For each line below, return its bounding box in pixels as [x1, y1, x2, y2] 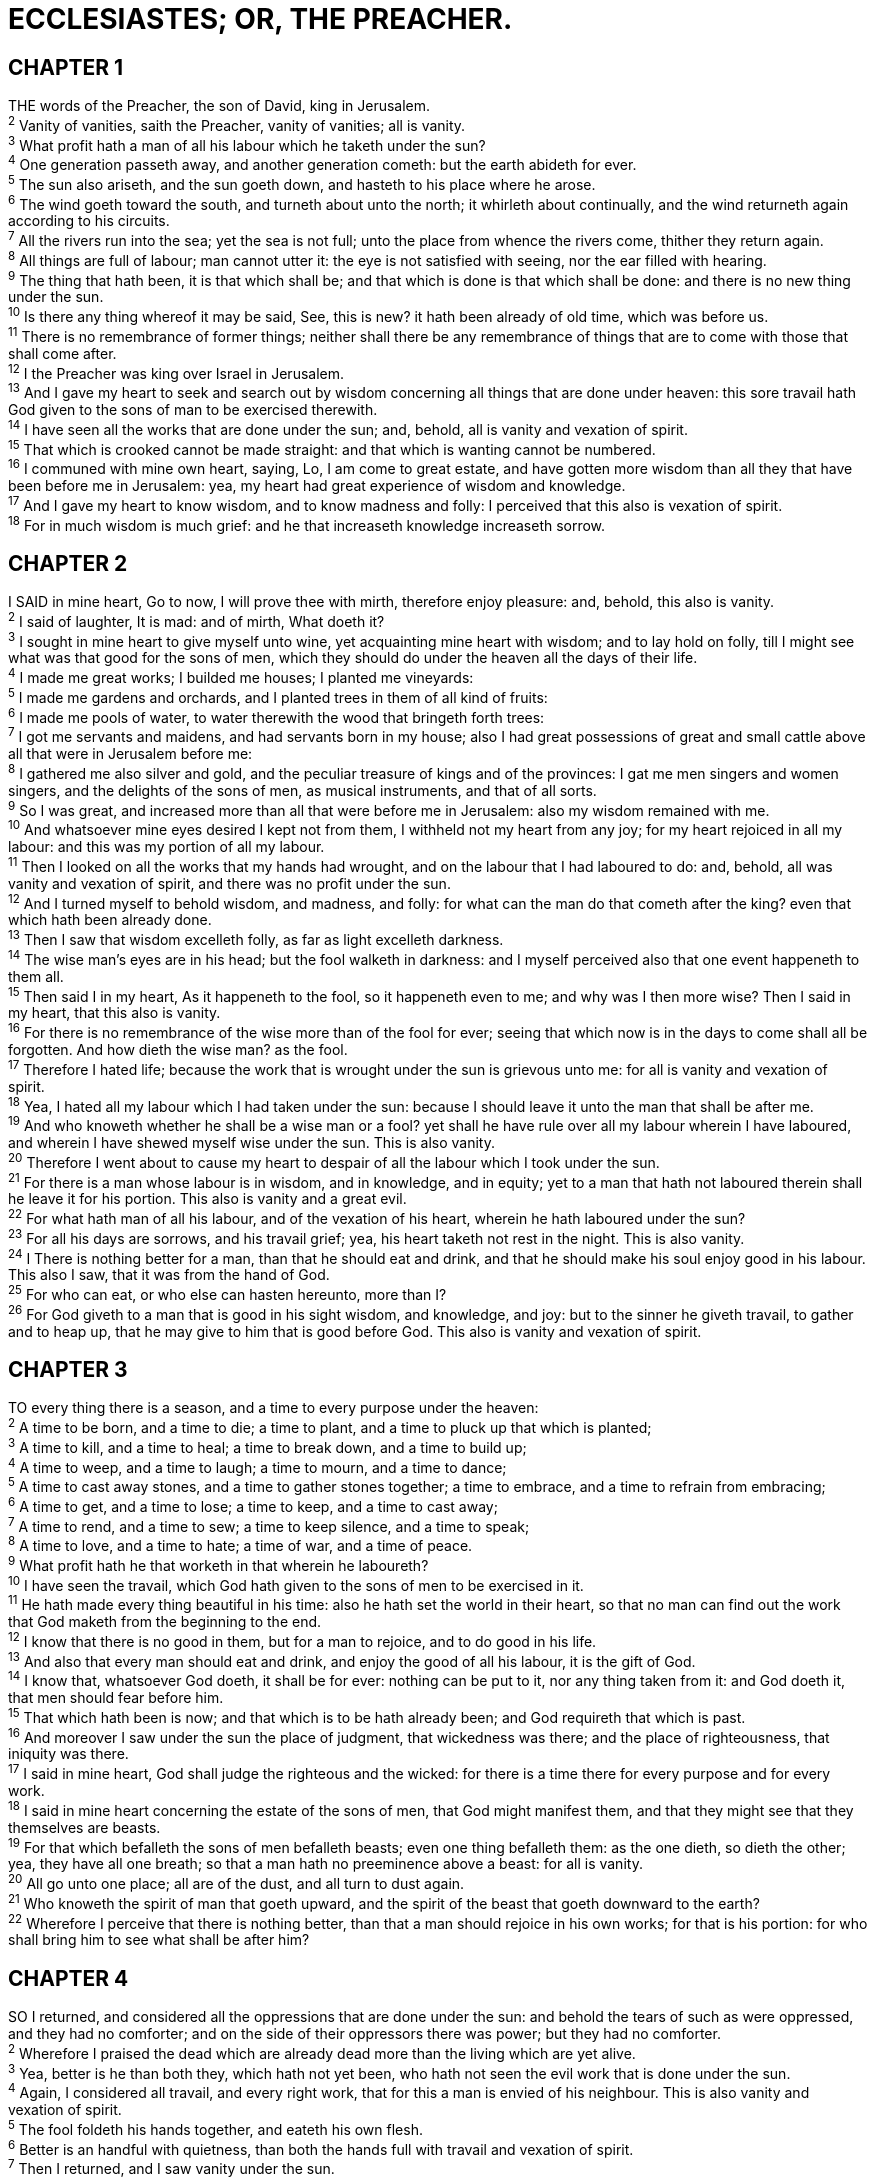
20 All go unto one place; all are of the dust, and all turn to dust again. [8, 1872, 465, 1892]
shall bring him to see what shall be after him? [8, 1931, 310, 1949]
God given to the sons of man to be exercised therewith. [8, 401, 378, 419]
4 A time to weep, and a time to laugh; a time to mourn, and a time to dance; [8, 1455, 507, 1476]
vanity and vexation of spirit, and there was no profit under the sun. [8, 874, 451, 892]
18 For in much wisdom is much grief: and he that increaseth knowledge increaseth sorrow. [8, 513, 606, 534]
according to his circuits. [8, 212, 170, 230]
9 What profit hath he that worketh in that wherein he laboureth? [8, 1554, 429, 1574]
